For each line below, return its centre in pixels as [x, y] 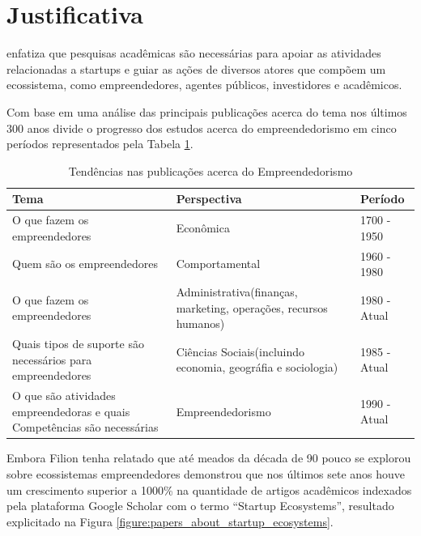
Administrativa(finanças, [237, 291]
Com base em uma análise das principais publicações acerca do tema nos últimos [207, 111]
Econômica [203, 227]
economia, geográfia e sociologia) [257, 367]
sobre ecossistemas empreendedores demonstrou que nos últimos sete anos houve [206, 473]
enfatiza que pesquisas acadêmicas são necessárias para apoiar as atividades [194, 53]
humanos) [200, 323]
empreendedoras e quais [71, 411]
